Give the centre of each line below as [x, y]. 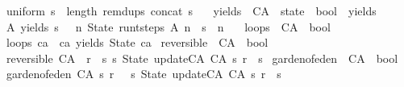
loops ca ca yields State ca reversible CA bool [137, 42]
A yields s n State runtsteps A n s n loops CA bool [169, 26]
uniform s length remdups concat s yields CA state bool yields [192, 10]
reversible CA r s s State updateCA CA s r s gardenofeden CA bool [202, 58]
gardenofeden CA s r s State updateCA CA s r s [144, 74]
